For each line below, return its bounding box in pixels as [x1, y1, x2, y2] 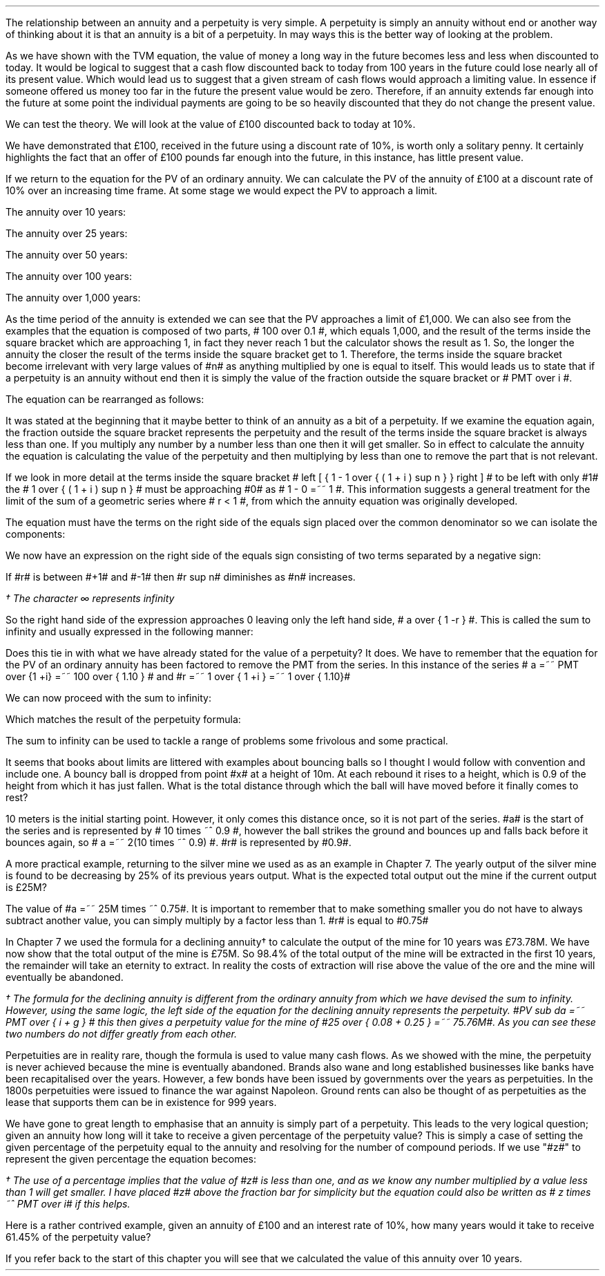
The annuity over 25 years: [6, 227, 128, 239]
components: [6, 528, 66, 540]
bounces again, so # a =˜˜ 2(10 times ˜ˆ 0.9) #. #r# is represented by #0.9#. [6, 836, 352, 848]
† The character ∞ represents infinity [6, 592, 175, 604]
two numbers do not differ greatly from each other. [6, 1028, 237, 1040]
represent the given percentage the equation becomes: [6, 1153, 256, 1165]
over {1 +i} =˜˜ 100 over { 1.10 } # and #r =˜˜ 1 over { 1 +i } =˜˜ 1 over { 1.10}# [6, 670, 351, 682]
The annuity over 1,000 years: [6, 292, 141, 303]
